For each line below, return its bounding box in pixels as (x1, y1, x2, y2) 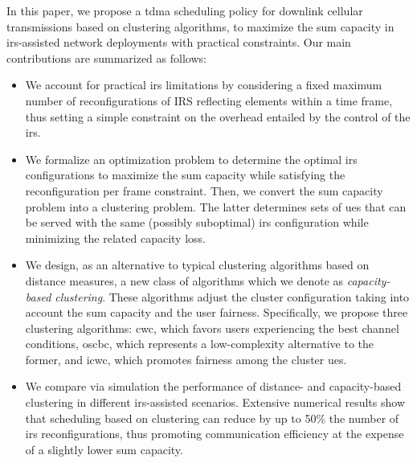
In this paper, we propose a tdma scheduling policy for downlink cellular (6, 2, 363, 18)
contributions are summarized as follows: (6, 49, 206, 66)
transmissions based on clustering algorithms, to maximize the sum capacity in (6, 18, 395, 35)
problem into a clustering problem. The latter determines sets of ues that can (25, 198, 407, 215)
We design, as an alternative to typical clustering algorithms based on (25, 256, 370, 273)
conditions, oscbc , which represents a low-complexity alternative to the (25, 335, 374, 352)
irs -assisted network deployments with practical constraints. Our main (6, 34, 351, 51)
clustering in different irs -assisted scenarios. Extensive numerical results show (25, 394, 405, 411)
